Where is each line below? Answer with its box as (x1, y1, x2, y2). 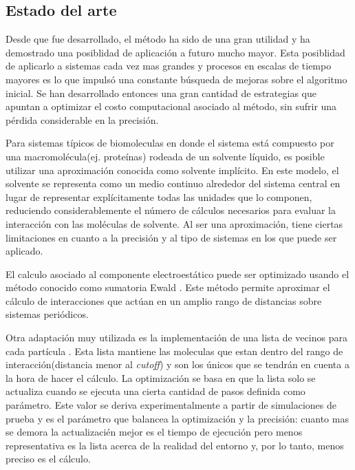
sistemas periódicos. (6, 307, 89, 321)
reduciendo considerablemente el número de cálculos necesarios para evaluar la (6, 203, 336, 217)
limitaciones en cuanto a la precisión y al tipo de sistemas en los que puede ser (6, 230, 337, 244)
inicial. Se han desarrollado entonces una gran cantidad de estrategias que (6, 85, 316, 100)
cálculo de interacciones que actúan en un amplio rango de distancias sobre (6, 293, 322, 308)
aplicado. (6, 244, 43, 258)
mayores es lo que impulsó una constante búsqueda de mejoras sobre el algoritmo (6, 72, 347, 86)
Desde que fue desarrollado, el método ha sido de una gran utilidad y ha (6, 32, 310, 46)
